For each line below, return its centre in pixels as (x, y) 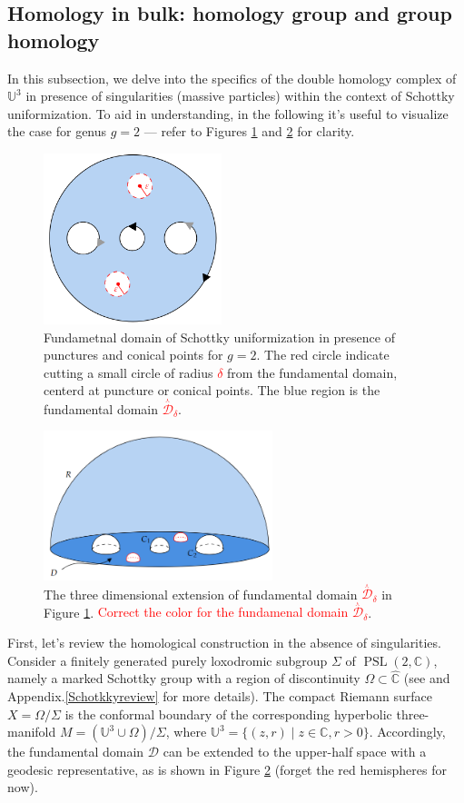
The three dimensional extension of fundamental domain (201, 594)
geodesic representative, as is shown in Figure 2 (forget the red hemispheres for (227, 769)
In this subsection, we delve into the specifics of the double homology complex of (232, 78)
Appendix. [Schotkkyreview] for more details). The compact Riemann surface (220, 696)
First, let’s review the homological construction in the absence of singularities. (224, 643)
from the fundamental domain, (312, 372)
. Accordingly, (407, 732)
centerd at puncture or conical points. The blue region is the (212, 390)
